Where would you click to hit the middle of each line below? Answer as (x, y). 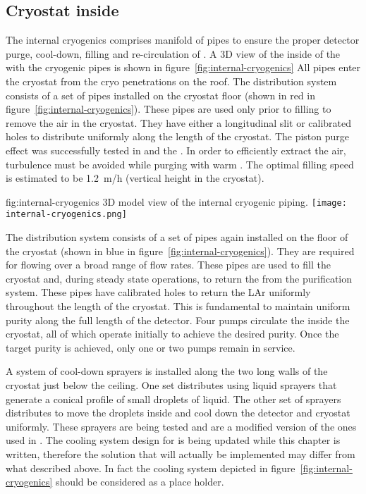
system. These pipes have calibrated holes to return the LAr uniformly (158, 292)
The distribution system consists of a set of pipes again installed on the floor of (177, 237)
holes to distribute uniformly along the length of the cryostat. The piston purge (178, 136)
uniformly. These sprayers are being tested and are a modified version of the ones (181, 426)
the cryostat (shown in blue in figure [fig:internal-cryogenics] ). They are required (180, 251)
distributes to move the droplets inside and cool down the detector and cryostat (178, 413)
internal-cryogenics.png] (66, 215)
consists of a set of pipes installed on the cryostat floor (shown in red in (160, 95)
